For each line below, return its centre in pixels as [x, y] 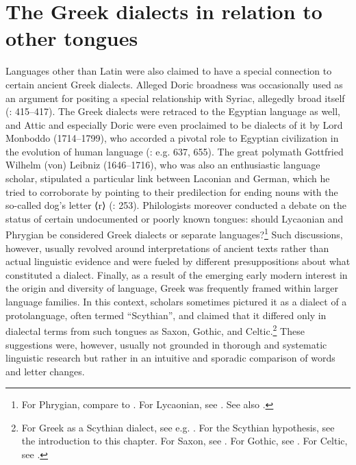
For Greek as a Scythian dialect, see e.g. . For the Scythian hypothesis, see [178, 427]
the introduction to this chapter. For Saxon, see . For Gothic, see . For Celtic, [185, 441]
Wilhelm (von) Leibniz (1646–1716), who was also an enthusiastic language [163, 165]
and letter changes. [45, 371]
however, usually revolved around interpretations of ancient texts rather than [167, 248]
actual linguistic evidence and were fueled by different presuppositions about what [178, 261]
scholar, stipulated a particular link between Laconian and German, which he [168, 178]
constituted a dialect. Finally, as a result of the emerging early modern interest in [177, 274]
